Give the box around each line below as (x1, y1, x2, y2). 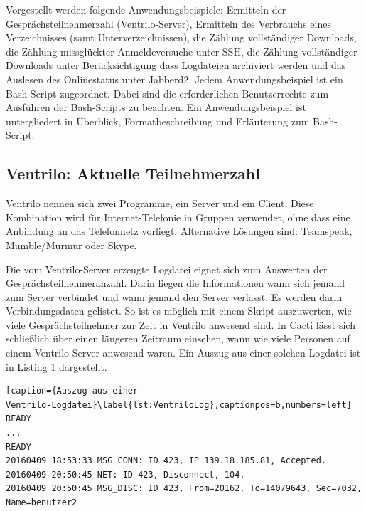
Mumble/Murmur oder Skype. (6, 237, 137, 252)
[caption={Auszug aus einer (6, 386, 139, 396)
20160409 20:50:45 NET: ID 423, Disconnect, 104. (6, 469, 245, 480)
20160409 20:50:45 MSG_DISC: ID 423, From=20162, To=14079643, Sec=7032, (6, 483, 362, 494)
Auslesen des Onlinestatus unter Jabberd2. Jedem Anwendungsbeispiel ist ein (6, 71, 343, 86)
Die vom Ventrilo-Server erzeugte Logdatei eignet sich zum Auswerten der (6, 261, 328, 276)
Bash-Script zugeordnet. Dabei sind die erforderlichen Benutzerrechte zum (6, 85, 329, 100)
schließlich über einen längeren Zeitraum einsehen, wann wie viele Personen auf (6, 331, 350, 346)
